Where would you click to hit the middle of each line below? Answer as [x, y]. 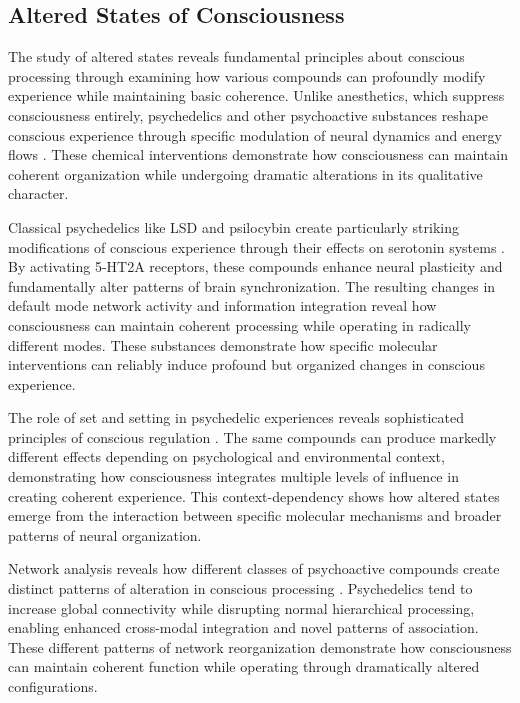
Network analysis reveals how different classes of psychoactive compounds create [254, 568]
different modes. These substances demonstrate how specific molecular [223, 344]
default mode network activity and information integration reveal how [222, 305]
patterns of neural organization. [105, 534]
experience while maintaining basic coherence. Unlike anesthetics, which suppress [256, 95]
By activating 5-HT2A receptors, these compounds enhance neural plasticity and [255, 266]
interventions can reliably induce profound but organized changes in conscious [246, 364]
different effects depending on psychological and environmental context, [226, 456]
